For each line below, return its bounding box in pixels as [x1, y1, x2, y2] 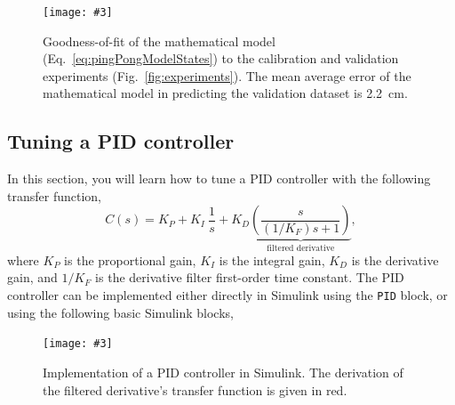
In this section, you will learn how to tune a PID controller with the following [7, 169, 431, 188]
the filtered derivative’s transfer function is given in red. [43, 380, 347, 399]
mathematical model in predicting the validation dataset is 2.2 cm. [43, 84, 408, 102]
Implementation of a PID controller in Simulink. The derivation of [43, 362, 403, 381]
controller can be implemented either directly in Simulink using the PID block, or [7, 286, 448, 304]
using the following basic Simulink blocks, [7, 303, 234, 321]
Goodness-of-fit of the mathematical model [43, 31, 275, 50]
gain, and [7, 268, 58, 287]
